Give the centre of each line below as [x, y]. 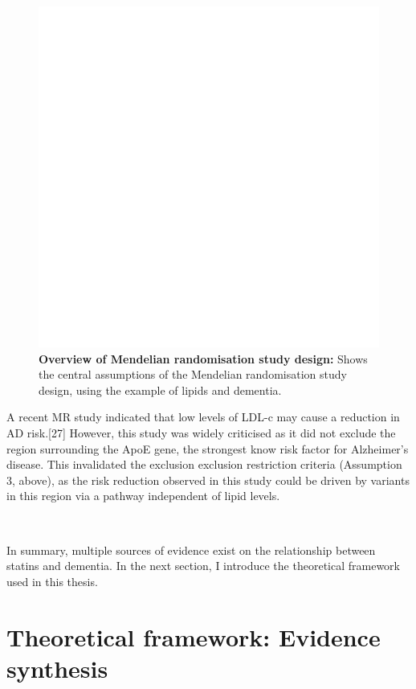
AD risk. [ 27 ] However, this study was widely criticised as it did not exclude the [201, 432]
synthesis [57, 668]
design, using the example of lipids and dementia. [160, 390]
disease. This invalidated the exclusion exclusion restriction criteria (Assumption [204, 464]
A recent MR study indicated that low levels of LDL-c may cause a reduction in [203, 417]
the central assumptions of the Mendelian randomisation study [193, 374]
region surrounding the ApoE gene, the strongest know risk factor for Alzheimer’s [208, 448]
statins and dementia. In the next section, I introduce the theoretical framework [203, 566]
